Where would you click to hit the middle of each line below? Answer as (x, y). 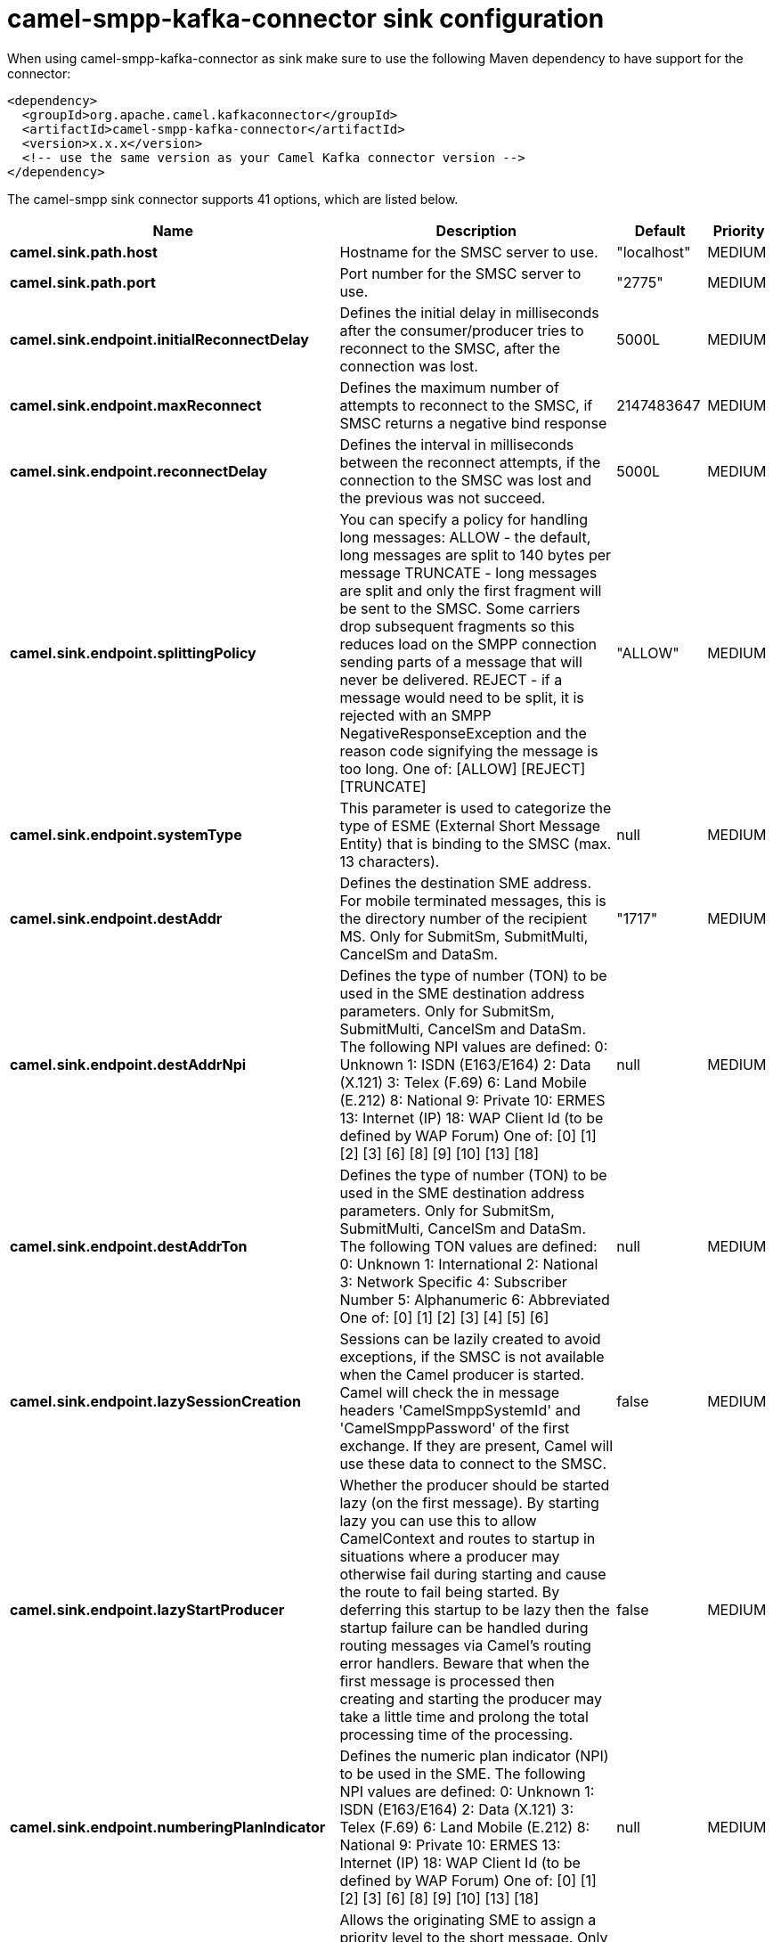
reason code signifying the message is (469, 751)
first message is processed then (447, 1681)
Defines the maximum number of (450, 387)
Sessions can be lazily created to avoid (470, 1338)
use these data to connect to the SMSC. (473, 1463)
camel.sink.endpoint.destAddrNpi (128, 1064)
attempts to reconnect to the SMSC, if (466, 405)
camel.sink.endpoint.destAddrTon (129, 1246)
